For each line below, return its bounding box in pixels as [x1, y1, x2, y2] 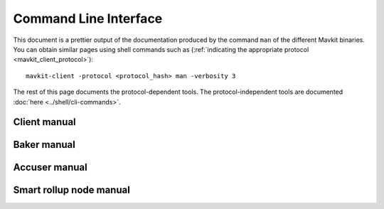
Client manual [13, 116, 76, 128]
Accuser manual [13, 161, 88, 173]
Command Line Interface [13, 11, 163, 26]
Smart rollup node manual [13, 184, 131, 196]
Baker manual [13, 139, 76, 151]
